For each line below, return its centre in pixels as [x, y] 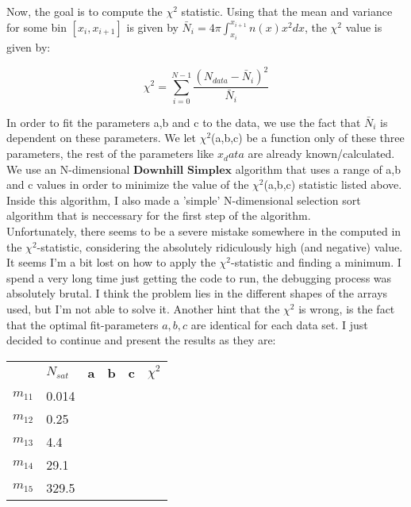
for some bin [36, 27]
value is [364, 27]
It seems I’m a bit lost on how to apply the [111, 262]
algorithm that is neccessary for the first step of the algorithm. [159, 215]
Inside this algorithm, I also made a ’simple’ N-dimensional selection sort [184, 200]
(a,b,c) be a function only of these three [308, 138]
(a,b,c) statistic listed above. [333, 184]
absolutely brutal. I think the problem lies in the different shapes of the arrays [197, 293]
